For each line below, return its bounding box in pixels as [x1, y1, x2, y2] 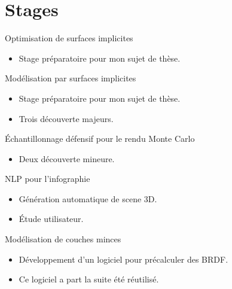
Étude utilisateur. [19, 212, 84, 225]
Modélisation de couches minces [5, 233, 121, 245]
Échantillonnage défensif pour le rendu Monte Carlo [5, 132, 195, 145]
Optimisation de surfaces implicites [5, 32, 133, 44]
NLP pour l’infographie [5, 172, 90, 185]
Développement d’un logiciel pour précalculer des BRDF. [19, 253, 228, 265]
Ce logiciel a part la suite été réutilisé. [19, 273, 159, 285]
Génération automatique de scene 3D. [19, 192, 157, 205]
